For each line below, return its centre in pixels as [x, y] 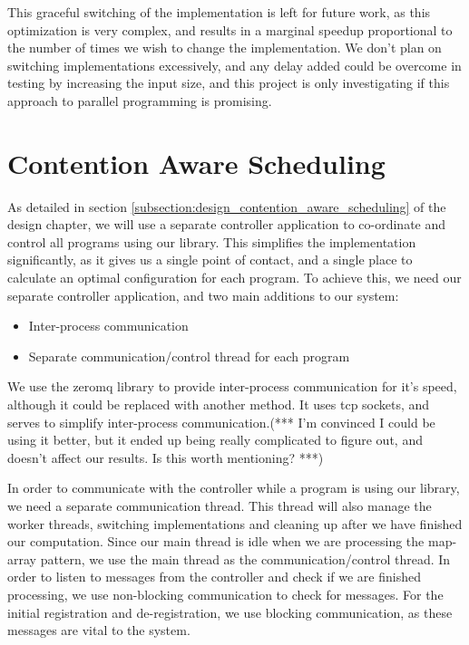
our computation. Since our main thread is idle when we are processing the [216, 541]
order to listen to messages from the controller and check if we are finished [214, 577]
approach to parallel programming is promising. [140, 100]
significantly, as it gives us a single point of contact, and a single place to [210, 260]
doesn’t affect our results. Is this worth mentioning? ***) [166, 457]
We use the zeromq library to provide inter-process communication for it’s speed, [232, 386]
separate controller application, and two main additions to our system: [203, 295]
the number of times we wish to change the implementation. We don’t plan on [225, 48]
